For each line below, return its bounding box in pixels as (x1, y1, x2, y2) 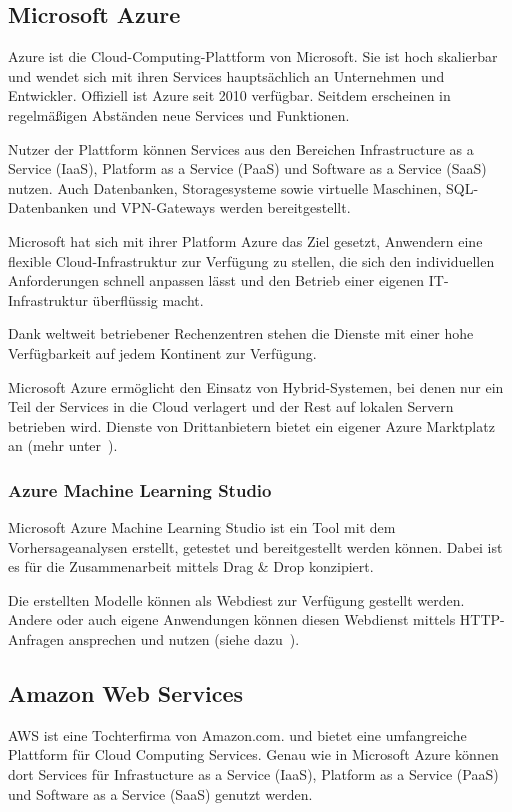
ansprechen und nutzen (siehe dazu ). (68, 629, 300, 650)
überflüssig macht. (92, 289, 204, 310)
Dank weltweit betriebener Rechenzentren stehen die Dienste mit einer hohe (8, 323, 474, 344)
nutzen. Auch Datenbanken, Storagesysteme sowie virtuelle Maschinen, (8, 177, 442, 198)
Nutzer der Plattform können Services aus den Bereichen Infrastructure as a (8, 138, 474, 159)
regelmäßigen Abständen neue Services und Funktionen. (8, 104, 350, 125)
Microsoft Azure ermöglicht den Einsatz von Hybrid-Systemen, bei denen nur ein (8, 376, 504, 397)
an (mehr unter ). (8, 435, 118, 456)
